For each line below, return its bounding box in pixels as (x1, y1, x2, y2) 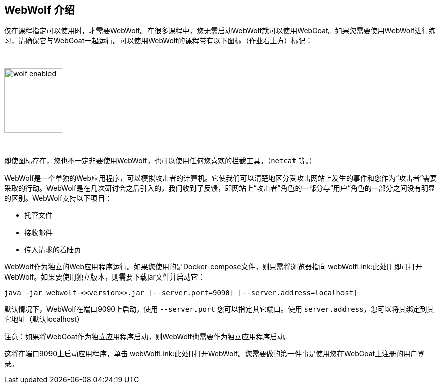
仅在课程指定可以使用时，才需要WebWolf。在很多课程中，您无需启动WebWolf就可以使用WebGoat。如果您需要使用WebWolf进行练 (4, 26, 436, 35)
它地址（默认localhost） (4, 315, 84, 324)
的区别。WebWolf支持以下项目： (4, 194, 112, 203)
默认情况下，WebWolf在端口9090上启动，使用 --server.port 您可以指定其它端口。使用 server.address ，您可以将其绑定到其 (4, 305, 434, 314)
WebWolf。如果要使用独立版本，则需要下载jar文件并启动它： (4, 272, 205, 282)
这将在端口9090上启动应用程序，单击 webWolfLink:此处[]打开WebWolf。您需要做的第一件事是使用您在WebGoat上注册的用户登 (4, 349, 425, 358)
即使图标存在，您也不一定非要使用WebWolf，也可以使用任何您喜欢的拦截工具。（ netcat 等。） (4, 156, 316, 165)
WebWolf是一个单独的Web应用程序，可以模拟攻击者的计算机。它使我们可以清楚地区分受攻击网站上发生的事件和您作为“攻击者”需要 (4, 174, 437, 183)
